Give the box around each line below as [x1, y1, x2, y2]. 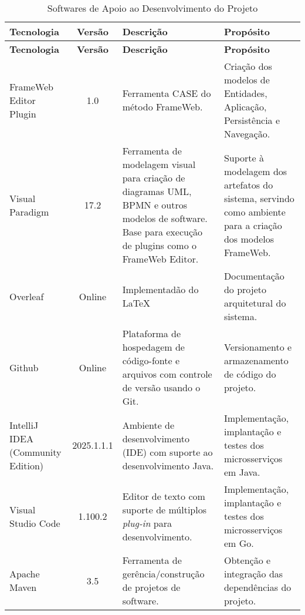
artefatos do [223, 177, 273, 191]
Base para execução [122, 225, 202, 238]
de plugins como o [122, 238, 196, 252]
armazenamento [223, 354, 289, 367]
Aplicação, [223, 100, 267, 113]
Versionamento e [223, 340, 292, 354]
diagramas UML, [122, 184, 192, 198]
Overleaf [9, 289, 44, 303]
